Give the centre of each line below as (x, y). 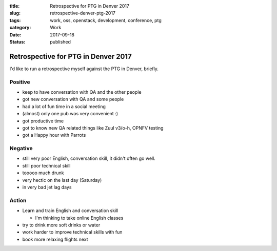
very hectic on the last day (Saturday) (62, 180)
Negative (21, 149)
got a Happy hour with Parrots (54, 135)
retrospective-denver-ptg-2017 (83, 13)
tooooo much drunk (43, 173)
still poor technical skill (46, 165)
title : (15, 6)
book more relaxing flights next (55, 239)
